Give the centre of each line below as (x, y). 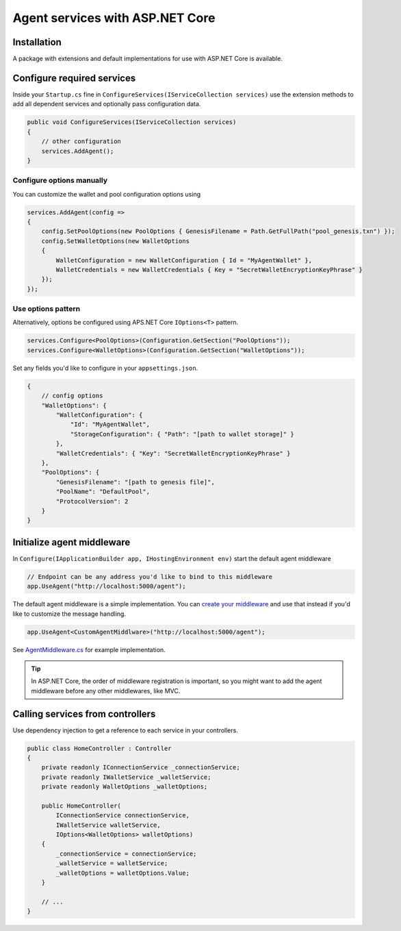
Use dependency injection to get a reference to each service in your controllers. (126, 730)
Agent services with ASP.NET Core (114, 18)
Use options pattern (47, 309)
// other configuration (81, 141)
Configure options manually (60, 180)
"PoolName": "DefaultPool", (103, 492)
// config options (72, 396)
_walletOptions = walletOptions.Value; (122, 873)
